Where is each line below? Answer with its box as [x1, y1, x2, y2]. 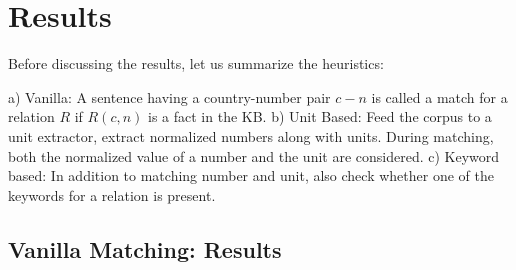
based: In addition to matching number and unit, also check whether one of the [8, 165, 494, 186]
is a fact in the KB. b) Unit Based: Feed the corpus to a [148, 106, 492, 127]
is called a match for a [371, 86, 508, 107]
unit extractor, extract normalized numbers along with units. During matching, [8, 125, 494, 146]
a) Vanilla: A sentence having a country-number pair [8, 86, 331, 107]
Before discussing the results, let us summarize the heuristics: [8, 53, 384, 74]
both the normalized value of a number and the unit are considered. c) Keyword [8, 145, 500, 166]
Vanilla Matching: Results [8, 233, 282, 264]
